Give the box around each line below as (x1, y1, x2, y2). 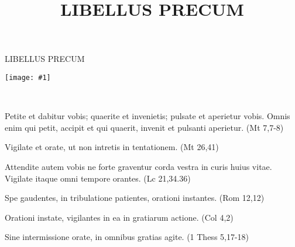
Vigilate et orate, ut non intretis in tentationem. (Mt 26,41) (5, 141, 219, 153)
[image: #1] (5, 73, 51, 82)
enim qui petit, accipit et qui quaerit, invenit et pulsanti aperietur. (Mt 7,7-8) (5, 121, 284, 133)
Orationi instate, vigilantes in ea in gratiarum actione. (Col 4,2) (5, 211, 234, 223)
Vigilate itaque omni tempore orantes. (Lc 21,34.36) (5, 172, 191, 184)
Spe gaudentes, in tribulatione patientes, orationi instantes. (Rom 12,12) (5, 192, 265, 204)
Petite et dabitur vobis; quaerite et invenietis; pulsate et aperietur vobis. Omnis (5, 110, 290, 122)
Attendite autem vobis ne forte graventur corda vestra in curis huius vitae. (5, 161, 272, 172)
